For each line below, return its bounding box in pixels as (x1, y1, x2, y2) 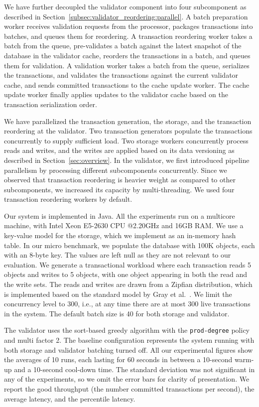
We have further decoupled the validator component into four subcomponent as (4, 1, 247, 11)
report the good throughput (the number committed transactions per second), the (4, 384, 255, 394)
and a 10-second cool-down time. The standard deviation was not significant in (14, 364, 255, 374)
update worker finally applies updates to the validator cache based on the (4, 89, 228, 100)
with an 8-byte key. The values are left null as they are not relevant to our (4, 250, 231, 260)
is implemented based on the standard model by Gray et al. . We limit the (4, 288, 232, 299)
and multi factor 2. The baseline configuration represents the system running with (4, 335, 255, 345)
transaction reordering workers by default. (4, 194, 132, 204)
